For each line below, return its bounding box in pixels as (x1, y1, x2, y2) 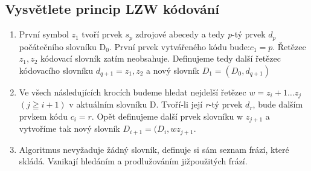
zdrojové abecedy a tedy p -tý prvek (135, 28, 266, 40)
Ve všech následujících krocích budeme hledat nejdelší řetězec (19, 85, 246, 98)
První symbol (19, 28, 69, 40)
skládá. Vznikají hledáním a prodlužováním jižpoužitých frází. (19, 155, 248, 167)
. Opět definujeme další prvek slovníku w (91, 109, 243, 122)
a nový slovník (146, 63, 200, 76)
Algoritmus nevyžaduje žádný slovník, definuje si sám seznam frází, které (19, 143, 289, 155)
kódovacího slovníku (19, 63, 94, 76)
